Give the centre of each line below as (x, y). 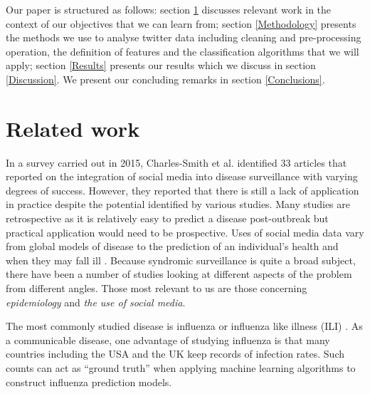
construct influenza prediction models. (89, 382)
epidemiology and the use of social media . (96, 302)
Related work (73, 128)
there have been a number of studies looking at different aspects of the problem (179, 274)
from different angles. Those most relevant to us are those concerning (157, 288)
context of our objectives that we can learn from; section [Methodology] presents (181, 23)
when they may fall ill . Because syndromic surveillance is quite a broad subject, (181, 260)
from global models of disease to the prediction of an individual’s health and (172, 246)
